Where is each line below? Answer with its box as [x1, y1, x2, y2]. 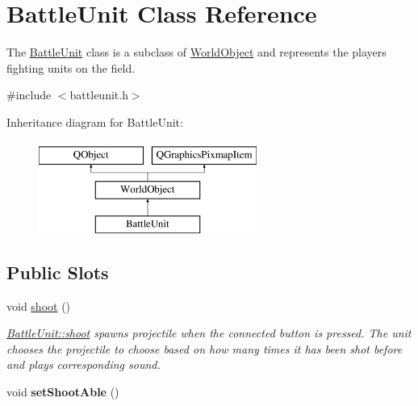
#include [6, 86, 52, 103]
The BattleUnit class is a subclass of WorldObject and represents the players [6, 44, 387, 61]
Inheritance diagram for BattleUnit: [6, 113, 183, 130]
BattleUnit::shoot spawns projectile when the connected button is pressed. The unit [6, 324, 412, 341]
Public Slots [6, 259, 109, 284]
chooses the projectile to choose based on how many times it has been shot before [6, 340, 403, 357]
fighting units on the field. [6, 59, 136, 76]
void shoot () [6, 297, 71, 314]
